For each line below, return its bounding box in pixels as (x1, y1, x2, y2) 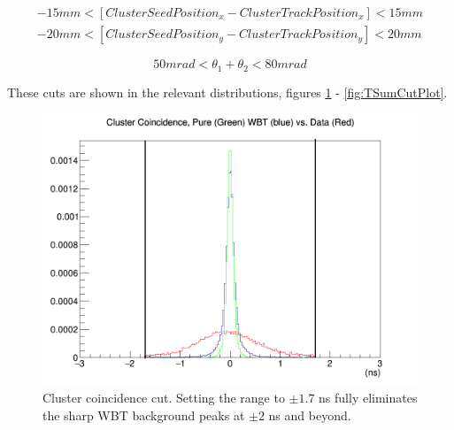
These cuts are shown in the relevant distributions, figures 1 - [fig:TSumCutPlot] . (7, 82, 448, 101)
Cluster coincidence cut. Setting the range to (42, 388, 285, 407)
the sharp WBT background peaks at (42, 405, 245, 424)
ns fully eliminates (319, 388, 418, 407)
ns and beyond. (268, 405, 351, 424)
